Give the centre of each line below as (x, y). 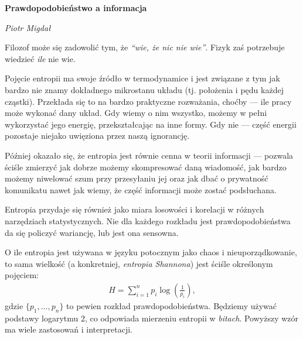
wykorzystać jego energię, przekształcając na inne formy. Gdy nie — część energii (151, 124)
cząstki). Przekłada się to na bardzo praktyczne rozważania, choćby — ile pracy (148, 101)
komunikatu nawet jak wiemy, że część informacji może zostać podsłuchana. (141, 189)
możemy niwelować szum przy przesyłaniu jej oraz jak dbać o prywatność (137, 178)
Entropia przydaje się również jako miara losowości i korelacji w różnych (135, 209)
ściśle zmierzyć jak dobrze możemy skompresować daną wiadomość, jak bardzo (146, 167)
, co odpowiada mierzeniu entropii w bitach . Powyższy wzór (192, 318)
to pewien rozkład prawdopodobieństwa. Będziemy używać (172, 305)
